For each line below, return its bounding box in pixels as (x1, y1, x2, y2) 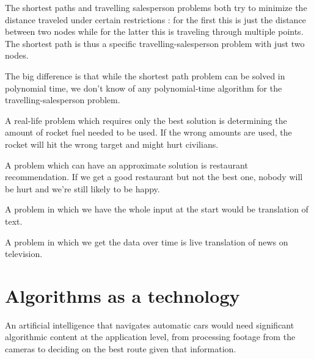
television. (5, 247, 43, 260)
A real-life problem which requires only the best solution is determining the (5, 114, 287, 126)
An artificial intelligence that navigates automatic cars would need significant (5, 318, 294, 331)
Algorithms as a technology (5, 283, 240, 308)
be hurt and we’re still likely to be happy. (5, 182, 160, 195)
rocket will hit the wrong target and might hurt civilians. (5, 137, 219, 150)
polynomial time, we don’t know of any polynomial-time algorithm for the (5, 81, 282, 94)
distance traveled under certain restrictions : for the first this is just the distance (5, 13, 306, 26)
